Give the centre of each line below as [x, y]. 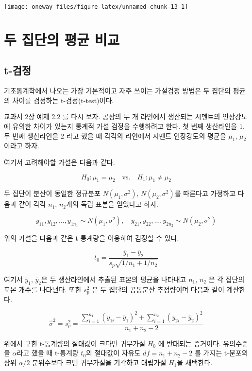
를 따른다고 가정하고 [205, 193]
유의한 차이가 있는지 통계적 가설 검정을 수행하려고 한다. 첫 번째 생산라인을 [125, 126]
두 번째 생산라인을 [31, 135]
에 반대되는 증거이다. [189, 343]
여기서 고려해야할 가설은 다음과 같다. [59, 162]
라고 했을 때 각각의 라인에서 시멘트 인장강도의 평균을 [146, 135]
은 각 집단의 [227, 279]
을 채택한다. [195, 362]
